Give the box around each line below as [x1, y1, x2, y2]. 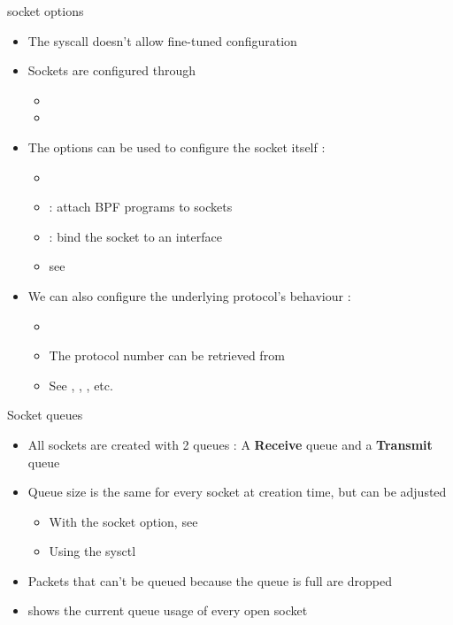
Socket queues [7, 405, 83, 424]
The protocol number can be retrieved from [49, 346, 285, 365]
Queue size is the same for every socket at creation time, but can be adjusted [27, 482, 447, 501]
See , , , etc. [49, 375, 113, 394]
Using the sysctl [49, 542, 136, 560]
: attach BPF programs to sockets [49, 197, 233, 216]
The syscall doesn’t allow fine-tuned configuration [27, 31, 297, 50]
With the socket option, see [49, 512, 198, 530]
